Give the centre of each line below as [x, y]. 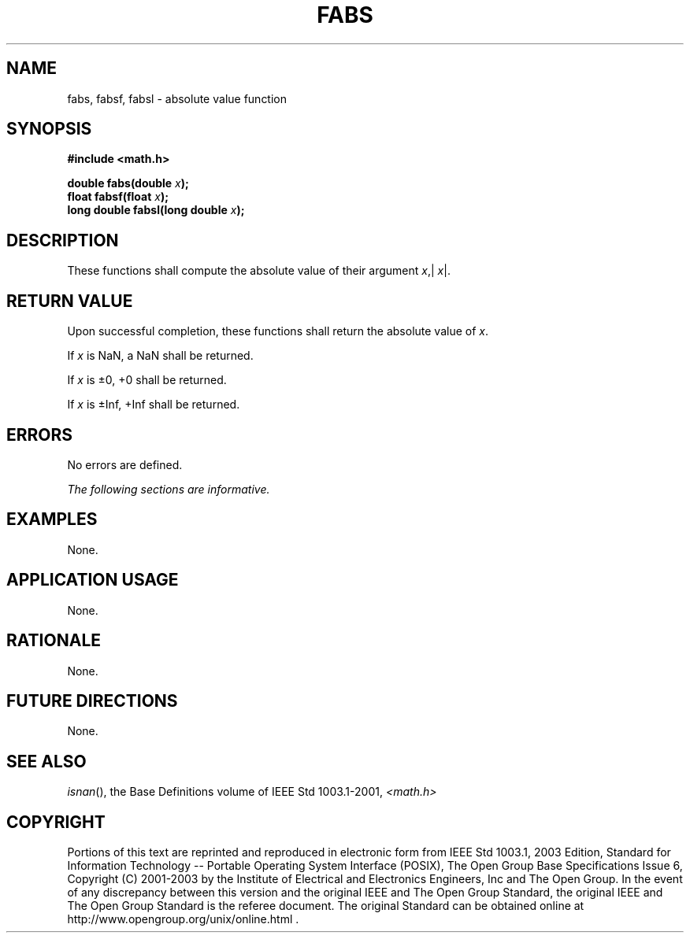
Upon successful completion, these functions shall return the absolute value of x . [278, 331]
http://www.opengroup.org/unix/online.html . [183, 919]
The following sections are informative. [169, 489]
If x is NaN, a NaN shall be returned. [160, 356]
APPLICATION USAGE [93, 580]
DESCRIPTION [63, 240]
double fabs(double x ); [128, 183]
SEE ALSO [46, 761]
